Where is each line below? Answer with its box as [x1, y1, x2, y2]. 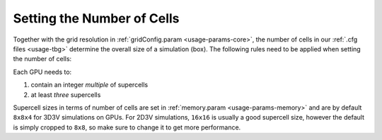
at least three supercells [30, 90, 101, 98]
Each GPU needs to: [13, 68, 72, 76]
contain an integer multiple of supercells [30, 81, 149, 89]
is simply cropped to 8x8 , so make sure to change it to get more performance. [13, 123, 241, 132]
